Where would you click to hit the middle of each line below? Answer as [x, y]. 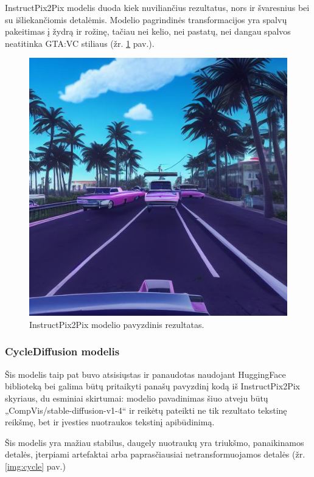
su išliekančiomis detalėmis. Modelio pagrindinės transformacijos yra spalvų [146, 19]
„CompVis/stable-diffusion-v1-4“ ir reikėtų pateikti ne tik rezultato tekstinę [146, 410]
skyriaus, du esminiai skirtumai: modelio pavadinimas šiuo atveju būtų [137, 398]
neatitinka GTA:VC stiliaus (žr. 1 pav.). [80, 43]
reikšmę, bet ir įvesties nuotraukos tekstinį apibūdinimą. [110, 422]
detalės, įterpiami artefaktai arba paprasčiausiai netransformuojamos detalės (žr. [155, 454]
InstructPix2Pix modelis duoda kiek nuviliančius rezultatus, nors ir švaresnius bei [157, 7]
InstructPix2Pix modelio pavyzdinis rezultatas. [117, 324]
